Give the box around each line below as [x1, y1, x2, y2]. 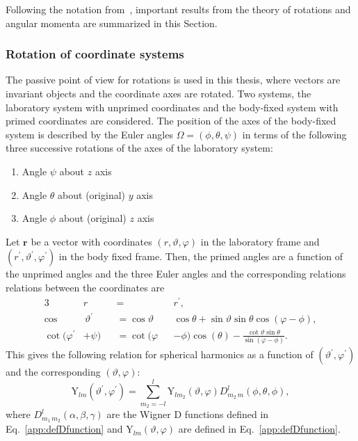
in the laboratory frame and [200, 234, 320, 248]
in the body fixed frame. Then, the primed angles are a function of [58, 249, 343, 264]
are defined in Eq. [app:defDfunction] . [178, 422, 341, 436]
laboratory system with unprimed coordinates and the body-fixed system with [6, 99, 339, 114]
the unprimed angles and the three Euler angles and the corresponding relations [6, 266, 346, 281]
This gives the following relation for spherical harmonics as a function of [6, 347, 314, 362]
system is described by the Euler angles [6, 127, 173, 141]
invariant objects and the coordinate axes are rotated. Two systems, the [6, 86, 311, 100]
